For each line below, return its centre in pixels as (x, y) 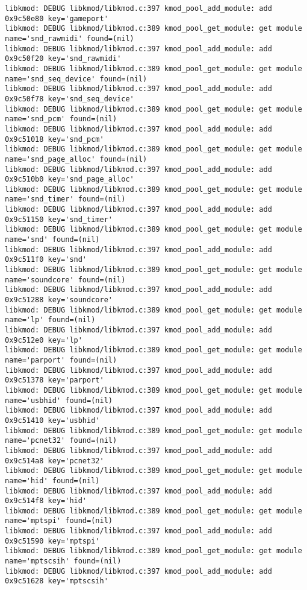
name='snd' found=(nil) (52, 240)
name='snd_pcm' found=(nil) (61, 119)
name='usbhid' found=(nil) (59, 400)
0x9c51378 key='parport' (54, 380)
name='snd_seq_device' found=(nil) (76, 79)
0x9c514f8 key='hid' (46, 501)
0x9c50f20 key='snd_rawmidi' (63, 59)
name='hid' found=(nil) (52, 481)
